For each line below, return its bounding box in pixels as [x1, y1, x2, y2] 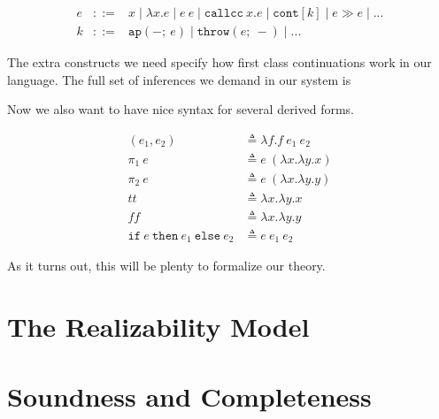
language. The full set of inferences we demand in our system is [7, 70, 351, 88]
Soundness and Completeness [7, 377, 372, 414]
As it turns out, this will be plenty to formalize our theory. [7, 256, 326, 275]
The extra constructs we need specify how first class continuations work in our [7, 53, 432, 72]
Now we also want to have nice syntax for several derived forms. [7, 100, 355, 118]
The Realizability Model [7, 309, 310, 345]
